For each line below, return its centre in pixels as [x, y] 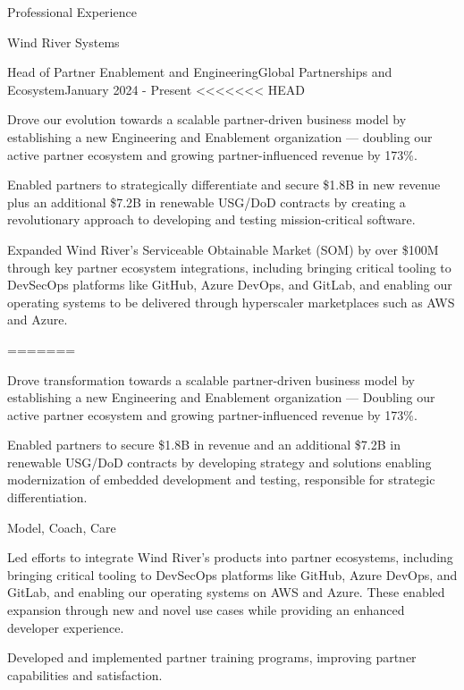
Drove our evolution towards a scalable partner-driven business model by [207, 119]
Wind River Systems [63, 42]
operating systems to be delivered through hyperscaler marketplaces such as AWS [231, 302]
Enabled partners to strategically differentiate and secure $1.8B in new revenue [224, 185]
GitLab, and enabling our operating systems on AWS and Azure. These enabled [226, 592]
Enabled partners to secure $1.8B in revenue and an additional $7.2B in [204, 445]
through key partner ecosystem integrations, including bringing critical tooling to [229, 267]
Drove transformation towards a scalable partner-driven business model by [211, 379]
